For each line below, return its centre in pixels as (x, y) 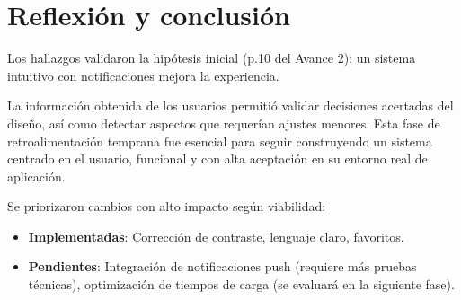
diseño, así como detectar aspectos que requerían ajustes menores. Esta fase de (224, 123)
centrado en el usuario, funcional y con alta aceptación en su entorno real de (217, 159)
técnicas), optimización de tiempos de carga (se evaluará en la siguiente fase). (241, 284)
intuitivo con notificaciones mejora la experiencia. (143, 75)
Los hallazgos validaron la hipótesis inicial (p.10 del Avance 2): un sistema (212, 58)
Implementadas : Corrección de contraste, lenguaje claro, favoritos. (216, 236)
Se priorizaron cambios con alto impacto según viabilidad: (167, 206)
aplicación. (36, 176)
